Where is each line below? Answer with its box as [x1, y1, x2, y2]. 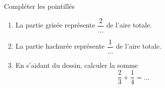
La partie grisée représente [15, 20, 95, 30]
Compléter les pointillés [4, 1, 75, 11]
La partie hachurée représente [15, 41, 105, 51]
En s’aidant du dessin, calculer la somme [15, 59, 138, 70]
